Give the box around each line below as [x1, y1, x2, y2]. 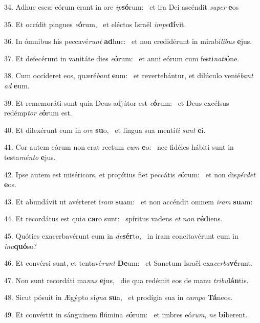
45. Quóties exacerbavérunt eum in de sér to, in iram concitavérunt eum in [4, 230, 239, 241]
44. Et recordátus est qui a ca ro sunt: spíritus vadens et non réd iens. [4, 213, 223, 224]
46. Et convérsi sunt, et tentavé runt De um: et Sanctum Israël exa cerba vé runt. [4, 258, 253, 268]
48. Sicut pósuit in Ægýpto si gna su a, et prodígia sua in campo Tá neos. [4, 292, 233, 303]
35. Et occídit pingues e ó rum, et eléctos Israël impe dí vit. [4, 18, 186, 29]
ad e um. [4, 80, 30, 90]
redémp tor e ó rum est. [4, 107, 72, 118]
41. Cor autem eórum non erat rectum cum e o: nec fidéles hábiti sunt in [4, 142, 234, 152]
